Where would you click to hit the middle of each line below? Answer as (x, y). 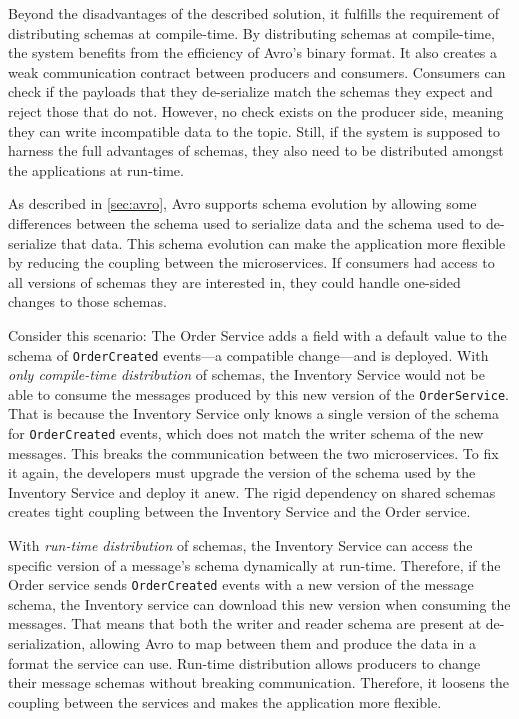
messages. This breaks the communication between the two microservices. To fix (253, 452)
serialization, (47, 643)
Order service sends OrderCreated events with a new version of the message (241, 584)
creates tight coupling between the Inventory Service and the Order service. (239, 511)
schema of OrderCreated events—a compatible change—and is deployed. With (248, 354)
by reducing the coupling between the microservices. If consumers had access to (251, 262)
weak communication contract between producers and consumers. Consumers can (257, 71)
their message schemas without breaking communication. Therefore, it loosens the (259, 682)
